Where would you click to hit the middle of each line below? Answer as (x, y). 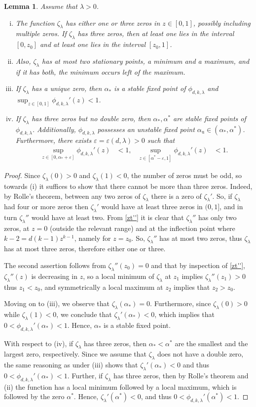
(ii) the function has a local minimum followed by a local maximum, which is (120, 386)
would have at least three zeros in (152, 206)
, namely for (92, 238)
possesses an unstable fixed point (146, 129)
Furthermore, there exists (54, 140)
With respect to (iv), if (39, 343)
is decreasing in (54, 276)
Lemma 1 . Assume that (41, 6)
